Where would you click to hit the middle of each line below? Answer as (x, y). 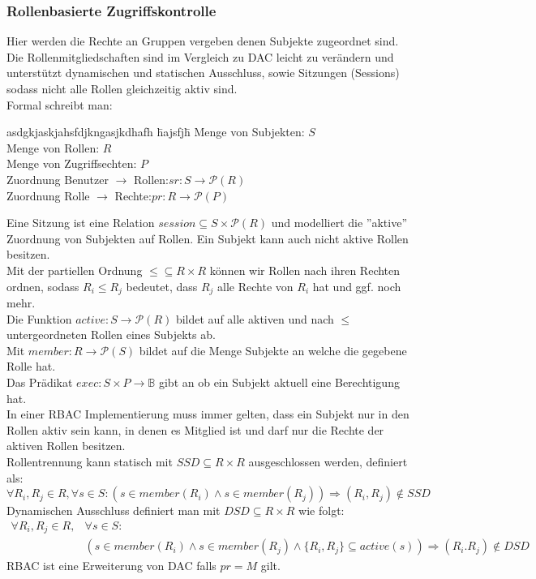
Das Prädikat (40, 382)
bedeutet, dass (162, 286)
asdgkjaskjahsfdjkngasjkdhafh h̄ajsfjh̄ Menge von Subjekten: (156, 132)
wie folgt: (322, 510)
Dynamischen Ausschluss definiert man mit (114, 510)
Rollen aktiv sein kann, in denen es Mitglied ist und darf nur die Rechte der (195, 429)
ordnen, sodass (43, 286)
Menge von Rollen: (53, 147)
